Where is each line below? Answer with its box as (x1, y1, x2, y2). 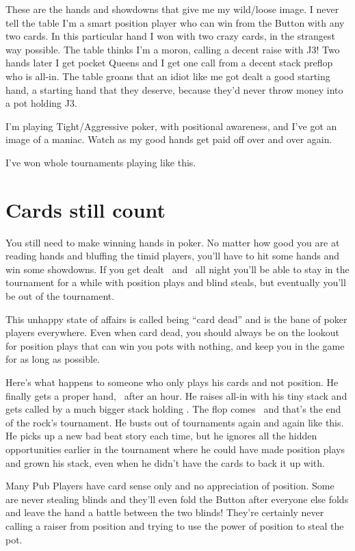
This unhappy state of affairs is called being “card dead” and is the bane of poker (5, 311, 347, 326)
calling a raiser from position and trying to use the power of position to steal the (5, 518, 344, 533)
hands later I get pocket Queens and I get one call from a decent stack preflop (5, 55, 333, 70)
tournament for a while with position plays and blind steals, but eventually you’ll (5, 275, 346, 290)
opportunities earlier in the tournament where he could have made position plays (5, 441, 345, 456)
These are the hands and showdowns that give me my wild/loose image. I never (5, 2, 339, 16)
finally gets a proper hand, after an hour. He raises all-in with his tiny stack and (5, 388, 347, 402)
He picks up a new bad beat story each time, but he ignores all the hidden (5, 428, 317, 443)
